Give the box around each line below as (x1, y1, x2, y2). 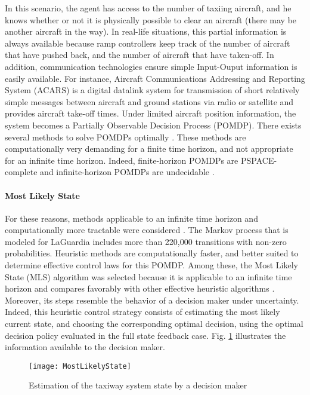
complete (5, 166, 38, 178)
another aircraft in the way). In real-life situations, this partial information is (5, 25, 287, 38)
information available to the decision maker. (5, 341, 165, 353)
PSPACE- (240, 154, 277, 166)
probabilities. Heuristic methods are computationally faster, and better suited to (5, 247, 299, 259)
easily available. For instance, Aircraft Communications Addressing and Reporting (5, 72, 305, 84)
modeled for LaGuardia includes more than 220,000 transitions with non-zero (5, 235, 287, 247)
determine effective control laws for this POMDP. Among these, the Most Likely (5, 259, 298, 271)
